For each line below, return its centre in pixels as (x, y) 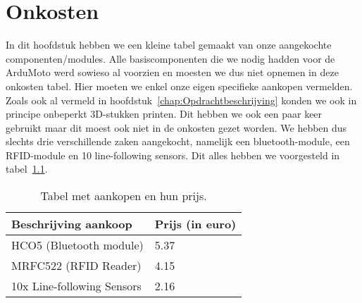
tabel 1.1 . (27, 169)
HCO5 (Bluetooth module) (77, 245)
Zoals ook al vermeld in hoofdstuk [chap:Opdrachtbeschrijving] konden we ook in (181, 100)
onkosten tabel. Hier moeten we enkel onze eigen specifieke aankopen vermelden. (179, 86)
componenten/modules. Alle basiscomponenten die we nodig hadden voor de (170, 58)
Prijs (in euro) (195, 224)
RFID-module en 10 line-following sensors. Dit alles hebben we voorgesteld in (173, 155)
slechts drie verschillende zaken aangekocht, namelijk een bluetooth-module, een (178, 141)
